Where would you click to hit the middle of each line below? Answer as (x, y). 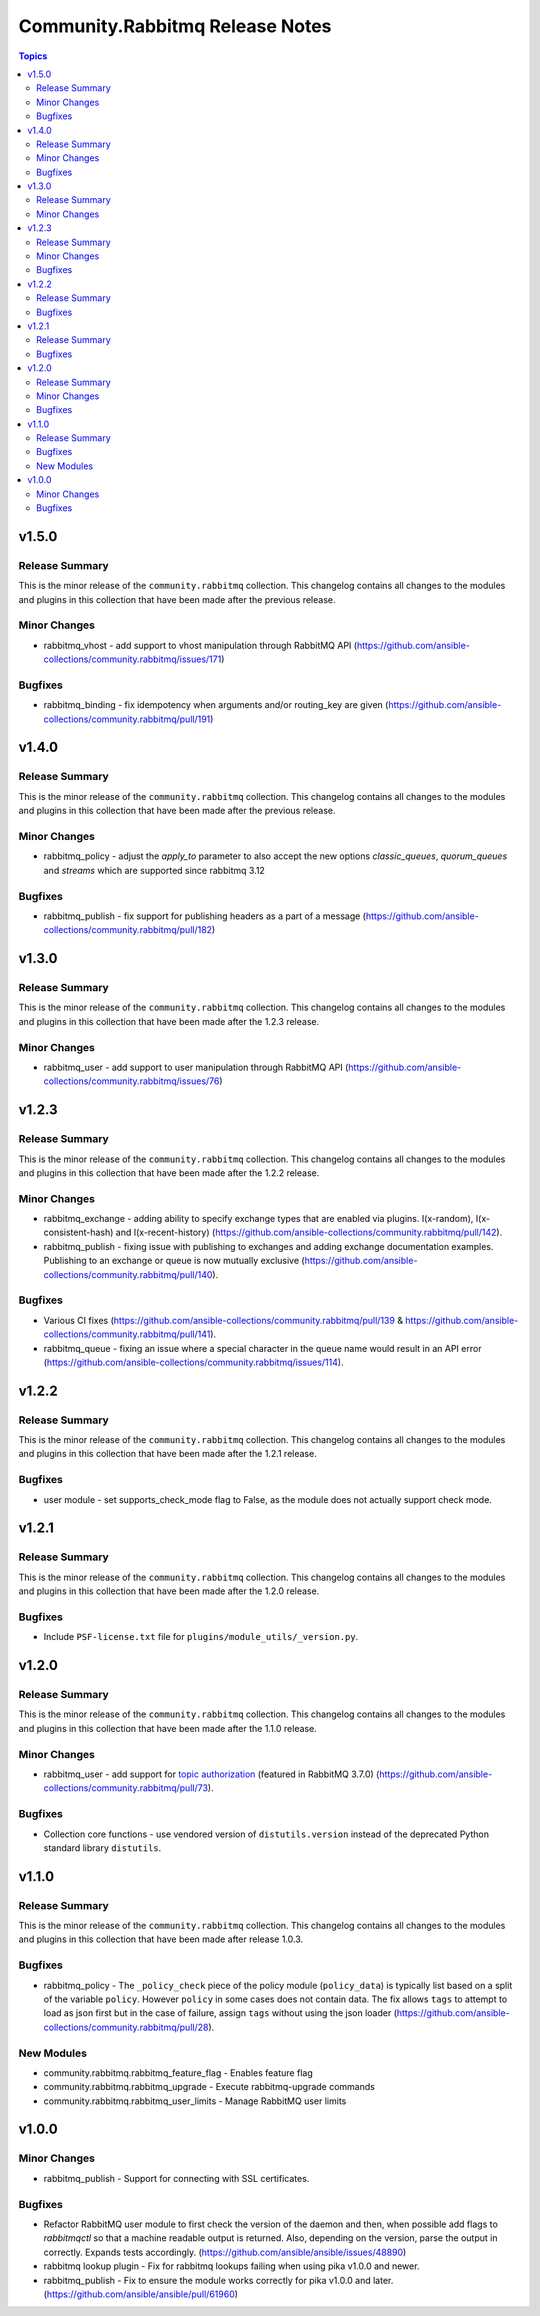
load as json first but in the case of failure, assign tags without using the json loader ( (220, 2013)
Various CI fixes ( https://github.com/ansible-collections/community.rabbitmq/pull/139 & (223, 1320)
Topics (33, 56)
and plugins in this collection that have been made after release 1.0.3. (161, 1939)
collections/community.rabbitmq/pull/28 (126, 2027)
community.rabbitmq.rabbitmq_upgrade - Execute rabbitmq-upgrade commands (209, 2087)
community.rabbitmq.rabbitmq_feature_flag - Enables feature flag (178, 2072)
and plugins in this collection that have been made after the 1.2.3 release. (169, 1021)
